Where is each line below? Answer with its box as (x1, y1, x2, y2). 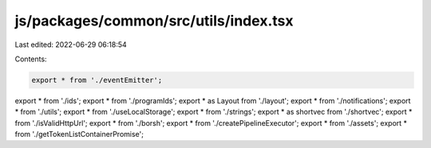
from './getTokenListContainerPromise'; (14, 130, 144, 139)
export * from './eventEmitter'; (31, 76, 163, 84)
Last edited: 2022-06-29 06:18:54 (14, 40, 127, 49)
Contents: (14, 54, 47, 64)
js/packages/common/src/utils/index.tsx (14, 12, 294, 29)
